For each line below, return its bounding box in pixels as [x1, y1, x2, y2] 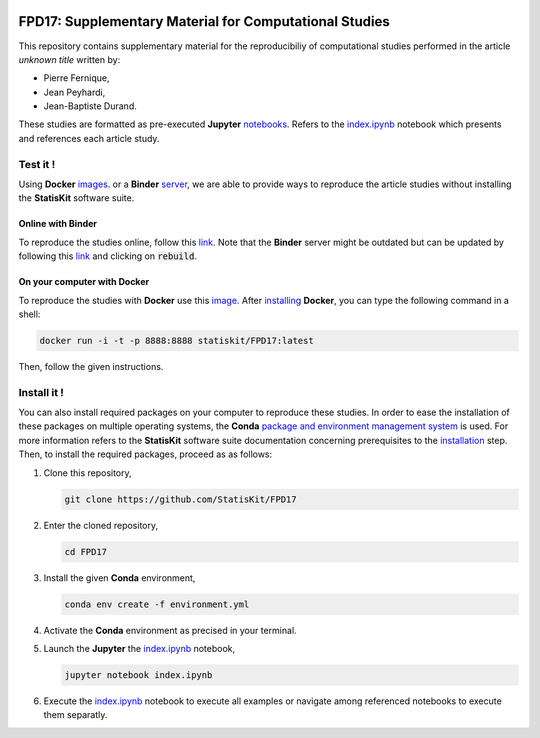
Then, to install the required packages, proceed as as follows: [18, 448, 273, 460]
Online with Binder [18, 218, 97, 230]
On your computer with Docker [18, 276, 150, 288]
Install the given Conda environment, [43, 571, 196, 584]
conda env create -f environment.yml [64, 598, 250, 610]
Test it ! [18, 157, 56, 171]
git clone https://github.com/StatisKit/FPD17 [64, 493, 297, 505]
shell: [18, 308, 41, 320]
